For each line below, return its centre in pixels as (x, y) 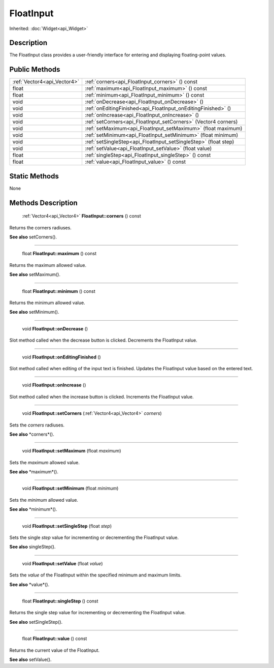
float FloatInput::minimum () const (59, 291)
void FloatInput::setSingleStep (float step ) (67, 526)
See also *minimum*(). (33, 509)
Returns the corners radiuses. (41, 227)
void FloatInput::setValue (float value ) (63, 563)
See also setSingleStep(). (36, 622)
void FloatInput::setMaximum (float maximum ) (72, 451)
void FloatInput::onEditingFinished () (61, 357)
